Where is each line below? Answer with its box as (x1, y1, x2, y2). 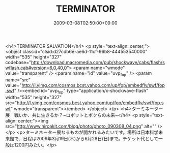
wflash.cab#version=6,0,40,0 (5, 65, 67, 71)
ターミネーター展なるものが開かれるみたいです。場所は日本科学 (25, 129, 159, 135)
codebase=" (5, 59, 32, 65)
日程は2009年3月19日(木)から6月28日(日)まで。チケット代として (22, 135, 159, 141)
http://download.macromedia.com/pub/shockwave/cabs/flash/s (31, 59, 165, 65)
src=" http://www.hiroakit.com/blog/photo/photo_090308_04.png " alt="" (5, 123, 157, 129)
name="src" (5, 77, 31, 83)
